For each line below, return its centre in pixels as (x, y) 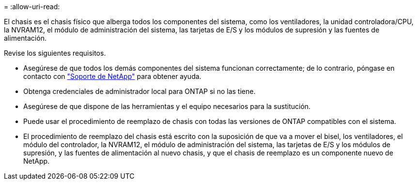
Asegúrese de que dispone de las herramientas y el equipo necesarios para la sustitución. (167, 106)
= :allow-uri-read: (32, 7)
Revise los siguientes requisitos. (55, 53)
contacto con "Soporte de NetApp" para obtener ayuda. (112, 76)
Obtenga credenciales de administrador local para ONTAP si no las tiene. (139, 91)
